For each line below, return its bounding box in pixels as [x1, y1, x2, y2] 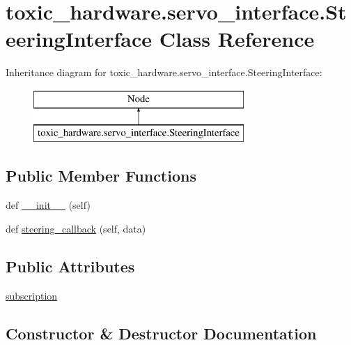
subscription [6, 288, 58, 302]
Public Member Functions [6, 165, 196, 186]
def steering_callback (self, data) [6, 221, 146, 235]
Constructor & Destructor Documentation [6, 322, 317, 344]
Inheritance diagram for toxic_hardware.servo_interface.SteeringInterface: [6, 65, 322, 80]
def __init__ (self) [6, 198, 91, 212]
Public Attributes [6, 255, 135, 277]
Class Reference [159, 24, 315, 53]
